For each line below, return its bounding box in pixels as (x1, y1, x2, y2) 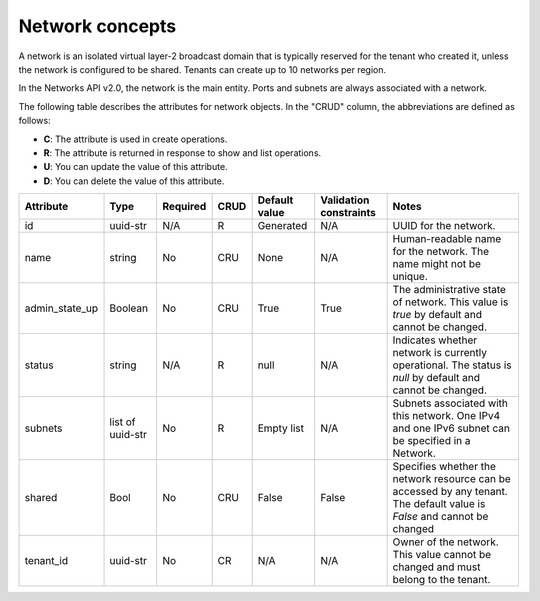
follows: (18, 115, 51, 127)
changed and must (392, 560, 481, 574)
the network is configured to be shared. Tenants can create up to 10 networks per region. (18, 63, 387, 75)
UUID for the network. (392, 219, 496, 233)
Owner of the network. (392, 535, 499, 549)
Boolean (109, 301, 149, 315)
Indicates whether (392, 333, 478, 347)
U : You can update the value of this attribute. (43, 161, 229, 173)
